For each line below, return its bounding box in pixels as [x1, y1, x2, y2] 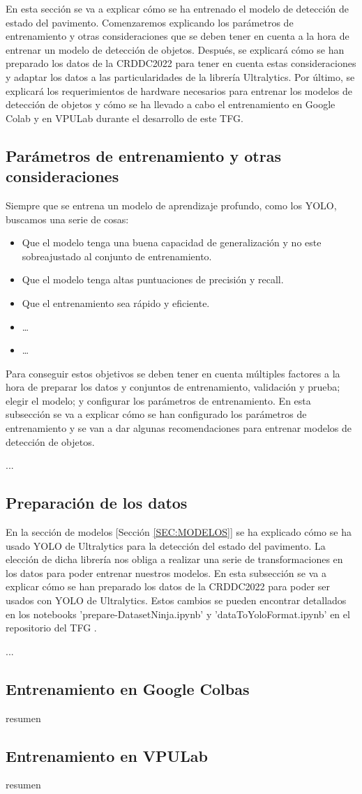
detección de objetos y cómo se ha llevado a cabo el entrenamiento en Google [6, 97, 335, 112]
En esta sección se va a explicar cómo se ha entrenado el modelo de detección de [6, 1, 349, 15]
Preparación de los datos [6, 492, 188, 514]
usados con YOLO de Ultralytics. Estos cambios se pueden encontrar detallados [6, 593, 347, 608]
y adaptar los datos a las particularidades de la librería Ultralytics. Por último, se [6, 69, 355, 84]
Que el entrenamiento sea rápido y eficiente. [22, 295, 210, 310]
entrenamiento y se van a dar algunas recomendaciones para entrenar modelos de [6, 421, 352, 435]
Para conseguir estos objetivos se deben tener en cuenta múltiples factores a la [6, 366, 340, 380]
